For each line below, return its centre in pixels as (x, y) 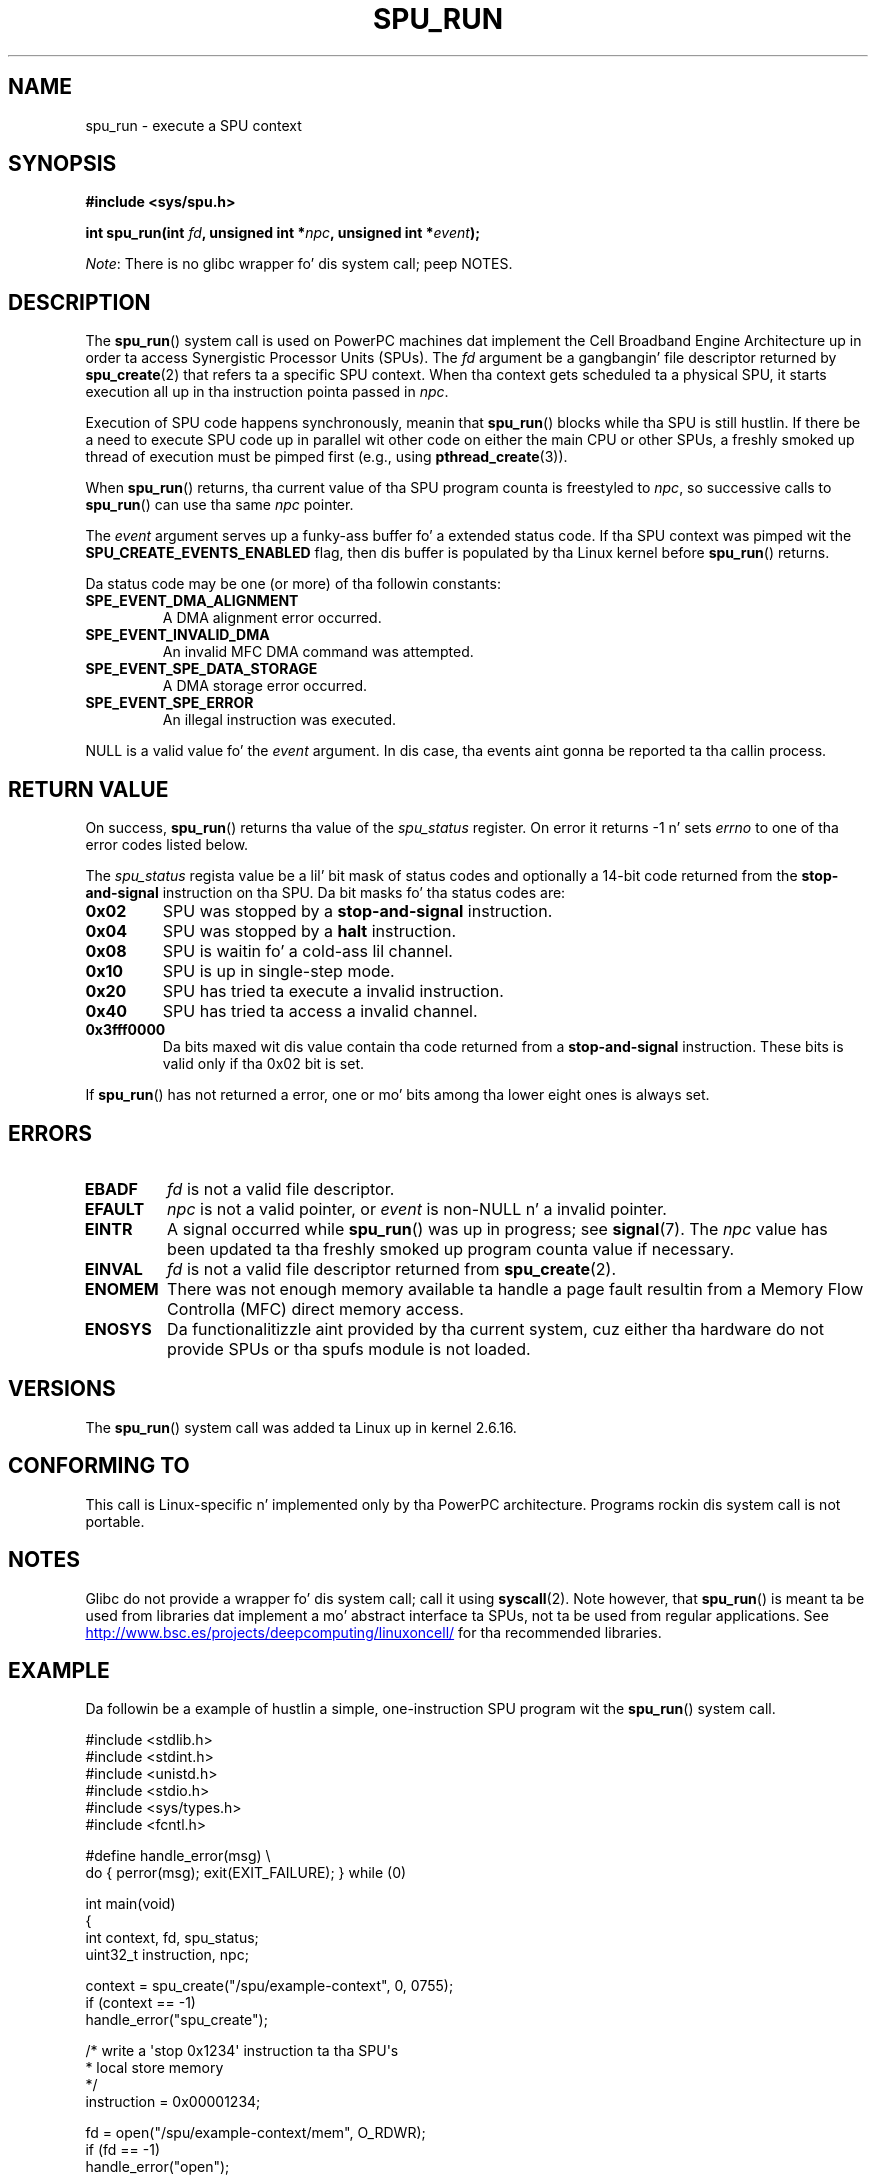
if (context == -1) (140, 2003)
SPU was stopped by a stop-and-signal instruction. (357, 911)
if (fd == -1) (122, 2150)
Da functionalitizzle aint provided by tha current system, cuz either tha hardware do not (496, 1328)
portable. (115, 1521)
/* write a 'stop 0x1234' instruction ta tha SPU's (242, 2051)
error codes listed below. (167, 845)
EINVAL (113, 1268)
